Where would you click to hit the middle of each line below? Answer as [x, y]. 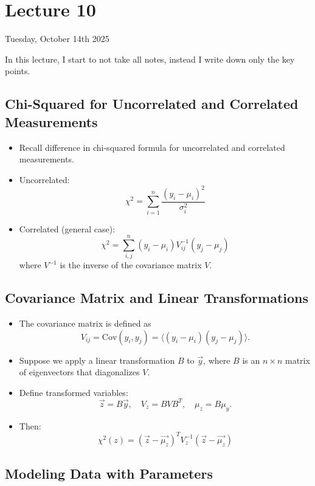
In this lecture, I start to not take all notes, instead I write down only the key [150, 59]
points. [18, 71]
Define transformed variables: [74, 392]
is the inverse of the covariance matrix [131, 265]
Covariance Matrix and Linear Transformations [157, 298]
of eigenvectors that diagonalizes [79, 372]
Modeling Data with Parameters [109, 474]
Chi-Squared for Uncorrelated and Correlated [152, 104]
